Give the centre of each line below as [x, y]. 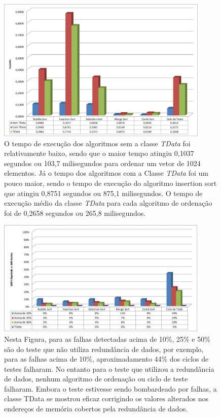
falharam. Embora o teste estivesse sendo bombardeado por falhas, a [110, 388]
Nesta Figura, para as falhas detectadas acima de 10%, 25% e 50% [107, 339]
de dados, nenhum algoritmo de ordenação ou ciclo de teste [96, 379]
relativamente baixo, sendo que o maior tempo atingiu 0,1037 [99, 153]
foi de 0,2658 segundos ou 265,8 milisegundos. [75, 213]
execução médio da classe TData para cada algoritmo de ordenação [108, 203]
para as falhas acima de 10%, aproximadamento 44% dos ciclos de [106, 359]
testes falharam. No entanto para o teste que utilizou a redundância [109, 368]
